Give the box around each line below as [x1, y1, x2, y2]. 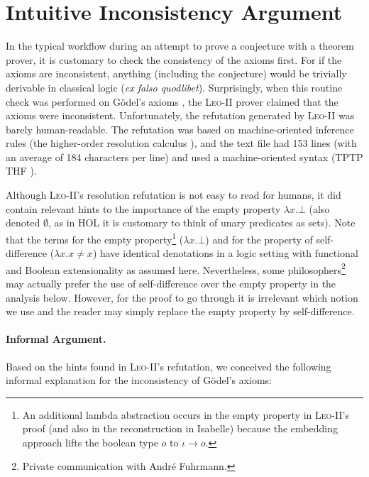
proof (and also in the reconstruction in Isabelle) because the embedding [22, 421, 338, 436]
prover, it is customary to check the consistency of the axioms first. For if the [6, 52, 342, 67]
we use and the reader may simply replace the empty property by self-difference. [6, 304, 355, 319]
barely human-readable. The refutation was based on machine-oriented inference [6, 121, 354, 136]
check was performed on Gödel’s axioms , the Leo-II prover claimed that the [6, 94, 338, 109]
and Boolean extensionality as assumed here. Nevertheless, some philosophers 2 [6, 260, 346, 277]
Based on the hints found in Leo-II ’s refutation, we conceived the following [6, 358, 331, 373]
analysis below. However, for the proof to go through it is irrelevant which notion [6, 290, 358, 305]
